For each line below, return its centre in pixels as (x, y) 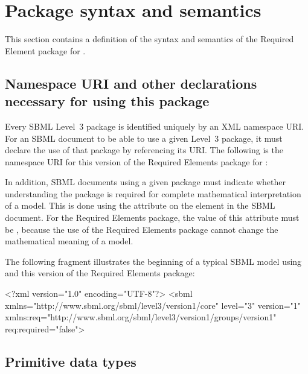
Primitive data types (71, 361)
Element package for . (45, 50)
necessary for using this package (107, 101)
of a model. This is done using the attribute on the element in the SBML (140, 205)
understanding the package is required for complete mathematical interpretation (153, 193)
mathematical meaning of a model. (69, 241)
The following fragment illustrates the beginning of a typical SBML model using (153, 261)
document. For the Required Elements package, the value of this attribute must (152, 217)
